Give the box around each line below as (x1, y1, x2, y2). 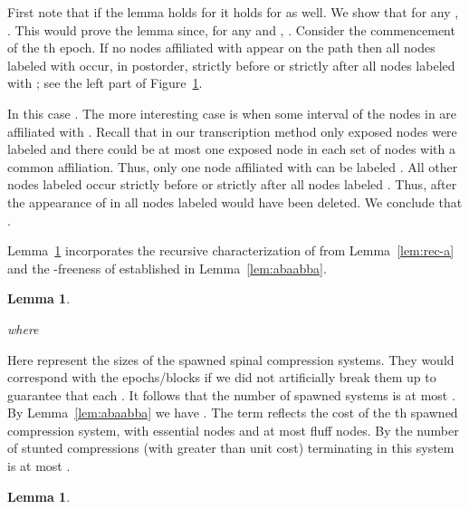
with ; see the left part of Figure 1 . (7, 73, 203, 92)
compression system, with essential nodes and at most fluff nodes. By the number (7, 420, 459, 439)
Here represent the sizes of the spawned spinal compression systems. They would (7, 350, 455, 369)
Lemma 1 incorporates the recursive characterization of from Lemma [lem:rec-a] (7, 241, 455, 260)
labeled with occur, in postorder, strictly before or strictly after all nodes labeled (7, 55, 455, 74)
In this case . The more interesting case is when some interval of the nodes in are (7, 103, 457, 122)
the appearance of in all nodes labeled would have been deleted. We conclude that (7, 192, 463, 211)
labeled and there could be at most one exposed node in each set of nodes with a (7, 139, 455, 158)
